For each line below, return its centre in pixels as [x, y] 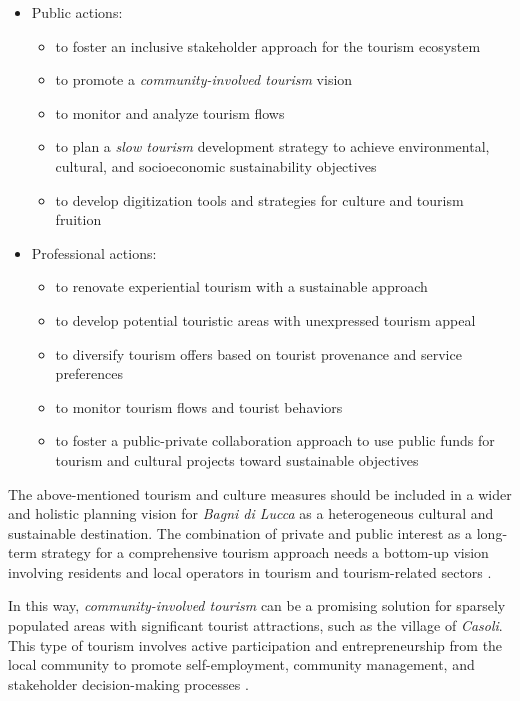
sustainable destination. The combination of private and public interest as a [240, 532]
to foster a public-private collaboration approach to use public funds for [275, 440]
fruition [78, 219]
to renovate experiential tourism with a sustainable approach [241, 286]
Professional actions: [94, 252]
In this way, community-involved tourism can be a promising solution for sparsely [257, 605]
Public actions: [77, 12]
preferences [89, 373]
